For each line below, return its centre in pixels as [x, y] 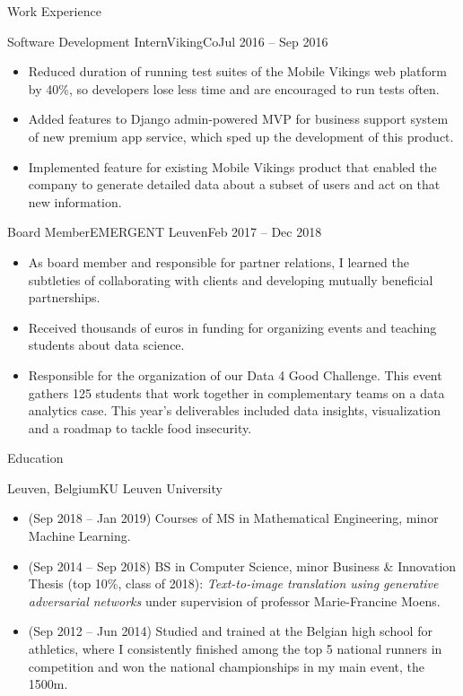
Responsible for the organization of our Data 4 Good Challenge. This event [235, 374]
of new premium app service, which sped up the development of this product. [241, 136]
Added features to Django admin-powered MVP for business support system [238, 119]
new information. [75, 201]
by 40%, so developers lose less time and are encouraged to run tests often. [234, 88]
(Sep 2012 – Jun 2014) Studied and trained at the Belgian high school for [230, 631]
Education [35, 458]
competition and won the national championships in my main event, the [226, 666]
